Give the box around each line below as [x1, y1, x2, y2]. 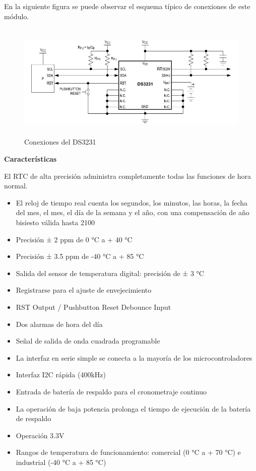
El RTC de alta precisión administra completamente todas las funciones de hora [4, 170, 251, 181]
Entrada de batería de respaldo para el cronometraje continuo [16, 386, 207, 396]
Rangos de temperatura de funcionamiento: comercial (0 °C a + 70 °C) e [16, 447, 241, 457]
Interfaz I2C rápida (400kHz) [16, 369, 106, 380]
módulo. [4, 11, 29, 21]
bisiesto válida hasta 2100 [16, 217, 95, 227]
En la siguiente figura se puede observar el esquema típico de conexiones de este [4, 1, 250, 11]
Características [4, 154, 57, 164]
